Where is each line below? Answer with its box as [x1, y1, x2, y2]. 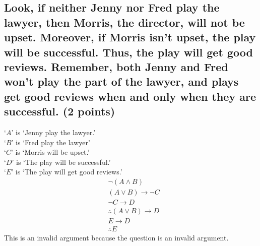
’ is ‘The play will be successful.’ [12, 156, 111, 167]
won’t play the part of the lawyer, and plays [4, 74, 239, 89]
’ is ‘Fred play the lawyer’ [11, 137, 90, 147]
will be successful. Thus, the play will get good [4, 44, 253, 59]
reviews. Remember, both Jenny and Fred [4, 58, 228, 74]
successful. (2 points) [4, 103, 115, 119]
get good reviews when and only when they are [4, 88, 256, 104]
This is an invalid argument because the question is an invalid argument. [4, 232, 229, 243]
